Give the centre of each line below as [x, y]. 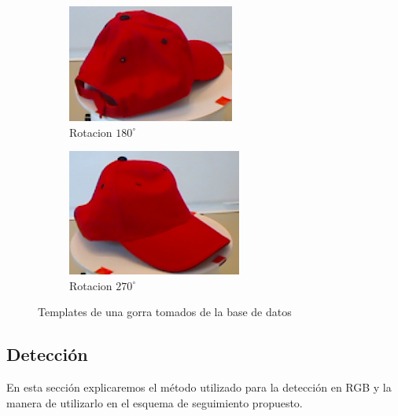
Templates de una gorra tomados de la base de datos [165, 312]
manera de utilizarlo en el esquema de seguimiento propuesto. [155, 402]
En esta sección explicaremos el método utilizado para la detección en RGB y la [199, 387]
